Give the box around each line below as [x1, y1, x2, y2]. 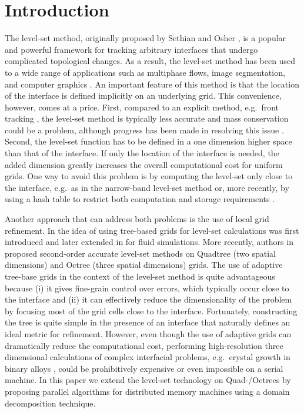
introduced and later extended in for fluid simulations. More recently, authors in [5, 236, 293, 248]
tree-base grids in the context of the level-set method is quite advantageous [5, 270, 275, 282]
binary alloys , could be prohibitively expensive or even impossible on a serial [5, 362, 283, 374]
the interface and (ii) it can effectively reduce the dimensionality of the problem [5, 293, 292, 305]
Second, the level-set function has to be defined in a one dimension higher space [5, 135, 292, 147]
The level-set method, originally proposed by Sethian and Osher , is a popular [5, 32, 286, 44]
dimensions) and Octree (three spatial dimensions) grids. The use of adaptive [5, 258, 283, 271]
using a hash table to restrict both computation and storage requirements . [5, 193, 275, 205]
